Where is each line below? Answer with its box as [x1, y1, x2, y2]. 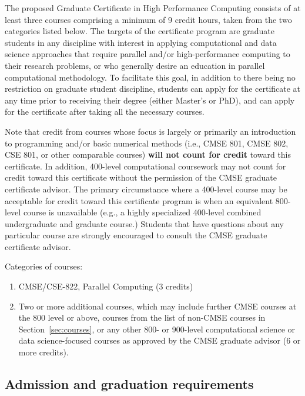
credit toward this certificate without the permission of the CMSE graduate [5, 171, 277, 184]
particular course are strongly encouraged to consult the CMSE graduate [5, 229, 267, 241]
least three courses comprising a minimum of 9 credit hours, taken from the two [5, 13, 292, 25]
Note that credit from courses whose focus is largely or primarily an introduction [5, 125, 296, 137]
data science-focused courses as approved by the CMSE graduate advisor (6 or [18, 334, 301, 347]
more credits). [18, 346, 69, 358]
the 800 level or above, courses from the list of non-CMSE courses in [18, 311, 266, 324]
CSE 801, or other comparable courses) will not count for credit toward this [5, 148, 291, 161]
